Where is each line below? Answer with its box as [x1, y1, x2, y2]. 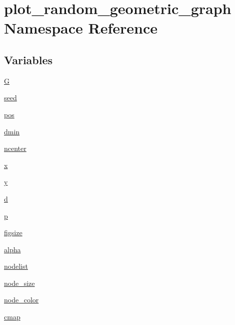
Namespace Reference [4, 18, 157, 38]
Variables [4, 52, 53, 67]
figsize [4, 227, 22, 238]
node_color [4, 294, 39, 305]
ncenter [4, 143, 26, 153]
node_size [4, 277, 35, 288]
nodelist [4, 261, 28, 271]
